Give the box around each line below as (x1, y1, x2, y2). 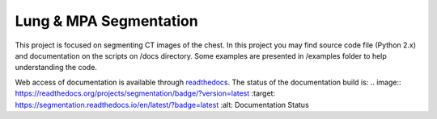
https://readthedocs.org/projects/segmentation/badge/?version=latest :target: (15, 88, 275, 98)
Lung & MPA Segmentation (15, 12, 198, 30)
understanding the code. (15, 63, 97, 72)
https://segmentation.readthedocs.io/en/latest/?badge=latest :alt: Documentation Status (15, 100, 309, 109)
